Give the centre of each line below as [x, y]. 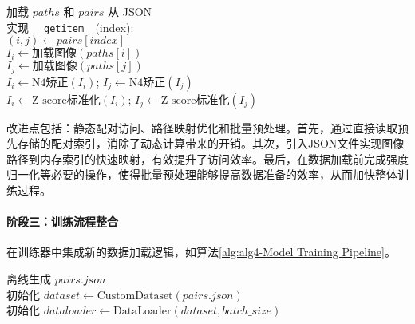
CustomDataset [135, 296]
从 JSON [130, 11]
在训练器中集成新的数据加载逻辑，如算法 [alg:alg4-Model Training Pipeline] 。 [201, 252]
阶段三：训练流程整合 [62, 221]
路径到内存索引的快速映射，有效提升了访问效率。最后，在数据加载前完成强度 [207, 158]
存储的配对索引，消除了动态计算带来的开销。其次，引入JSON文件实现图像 [211, 143]
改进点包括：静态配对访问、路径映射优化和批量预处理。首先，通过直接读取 [202, 127]
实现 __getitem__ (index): [70, 27]
